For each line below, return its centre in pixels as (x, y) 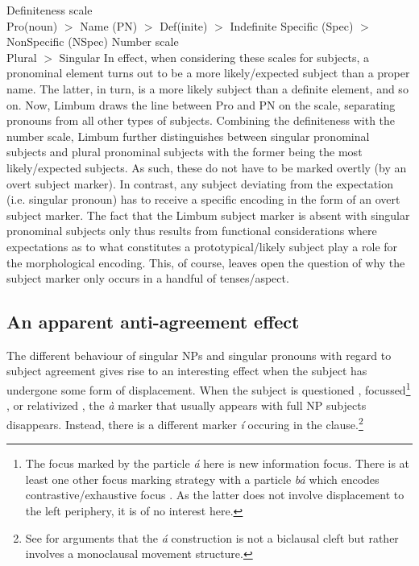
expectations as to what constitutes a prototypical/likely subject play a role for (202, 246)
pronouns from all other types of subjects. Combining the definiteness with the (201, 120)
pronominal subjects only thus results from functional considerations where (192, 231)
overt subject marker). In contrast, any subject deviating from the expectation (200, 183)
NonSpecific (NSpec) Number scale (93, 41)
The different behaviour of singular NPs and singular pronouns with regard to (199, 355)
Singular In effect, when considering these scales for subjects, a (214, 57)
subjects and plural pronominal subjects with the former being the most (185, 152)
